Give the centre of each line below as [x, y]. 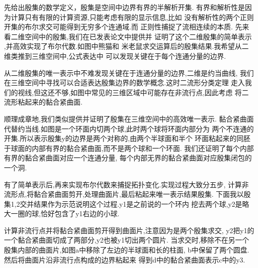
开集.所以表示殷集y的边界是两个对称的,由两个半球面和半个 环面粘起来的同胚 [127, 138]
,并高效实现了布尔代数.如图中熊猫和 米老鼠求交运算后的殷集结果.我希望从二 [127, 46]
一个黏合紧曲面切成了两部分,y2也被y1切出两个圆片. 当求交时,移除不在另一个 [127, 240]
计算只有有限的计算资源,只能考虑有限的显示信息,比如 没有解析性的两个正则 [132, 17]
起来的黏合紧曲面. [53, 102]
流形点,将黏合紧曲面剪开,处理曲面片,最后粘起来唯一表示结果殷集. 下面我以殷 [128, 194]
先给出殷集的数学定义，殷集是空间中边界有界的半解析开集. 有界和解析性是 [125, 7]
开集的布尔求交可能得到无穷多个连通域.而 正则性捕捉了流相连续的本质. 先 [123, 27]
